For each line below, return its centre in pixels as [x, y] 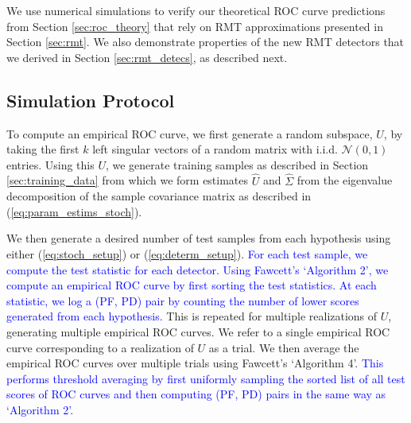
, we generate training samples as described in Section [237, 164]
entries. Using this [50, 164]
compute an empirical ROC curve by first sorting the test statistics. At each [192, 285]
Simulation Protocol [91, 100]
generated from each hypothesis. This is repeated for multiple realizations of [192, 316]
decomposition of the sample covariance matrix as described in [159, 196]
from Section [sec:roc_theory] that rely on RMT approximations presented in [195, 26]
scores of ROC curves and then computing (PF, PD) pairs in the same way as [196, 394]
